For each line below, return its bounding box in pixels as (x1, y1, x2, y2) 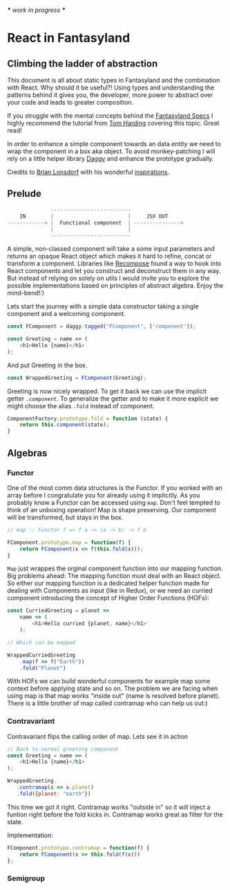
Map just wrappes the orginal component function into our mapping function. (7, 564, 223, 573)
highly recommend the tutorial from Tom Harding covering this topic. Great (7, 119, 220, 127)
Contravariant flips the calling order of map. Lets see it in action (7, 732, 189, 740)
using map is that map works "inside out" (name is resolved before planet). (7, 692, 220, 700)
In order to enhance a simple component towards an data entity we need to (7, 140, 221, 148)
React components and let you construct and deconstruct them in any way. (7, 267, 221, 275)
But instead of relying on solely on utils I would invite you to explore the (7, 274, 210, 283)
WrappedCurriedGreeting (7, 652, 76, 658)
